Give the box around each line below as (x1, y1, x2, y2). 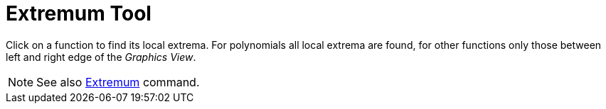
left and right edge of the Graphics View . (6, 50, 196, 63)
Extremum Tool (6, 1, 151, 25)
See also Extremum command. (36, 74, 200, 89)
